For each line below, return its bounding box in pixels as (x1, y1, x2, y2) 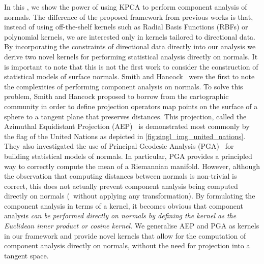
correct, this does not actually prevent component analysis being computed (4, 180, 238, 191)
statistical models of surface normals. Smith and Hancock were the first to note (4, 71, 255, 82)
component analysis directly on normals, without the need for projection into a (4, 240, 250, 251)
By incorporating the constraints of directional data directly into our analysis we (4, 41, 256, 52)
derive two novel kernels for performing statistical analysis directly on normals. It (4, 51, 258, 61)
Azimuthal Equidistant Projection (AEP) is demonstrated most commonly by (4, 121, 250, 131)
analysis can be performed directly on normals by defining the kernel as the (4, 210, 237, 221)
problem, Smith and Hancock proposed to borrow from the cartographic (4, 91, 229, 102)
